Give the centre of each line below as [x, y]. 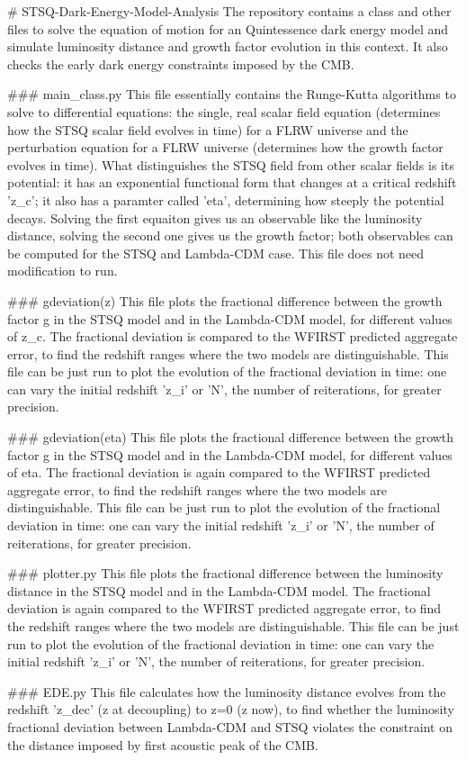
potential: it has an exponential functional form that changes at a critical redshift [232, 182]
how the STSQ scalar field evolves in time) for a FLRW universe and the [208, 129]
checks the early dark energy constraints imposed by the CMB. [181, 63]
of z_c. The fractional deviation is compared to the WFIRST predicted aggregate [233, 336]
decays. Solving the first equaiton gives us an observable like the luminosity [215, 217]
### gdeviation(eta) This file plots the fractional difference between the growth [231, 437]
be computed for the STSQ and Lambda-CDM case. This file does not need [216, 253]
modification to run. [63, 271]
